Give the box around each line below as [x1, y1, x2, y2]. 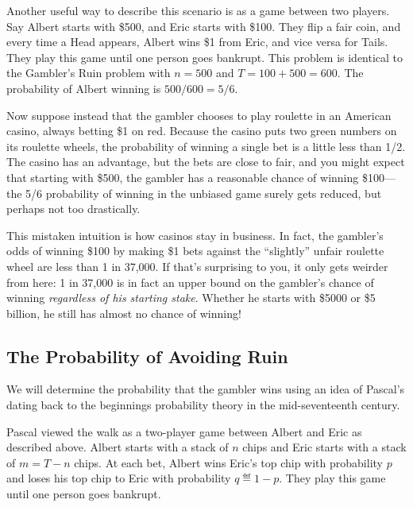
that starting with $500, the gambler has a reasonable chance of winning [6, 168, 359, 185]
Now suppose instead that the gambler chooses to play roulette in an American [6, 106, 392, 123]
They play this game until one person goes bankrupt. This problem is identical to [6, 48, 403, 65]
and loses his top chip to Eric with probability [6, 470, 231, 486]
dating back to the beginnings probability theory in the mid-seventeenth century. [6, 397, 400, 413]
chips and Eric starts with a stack [242, 439, 407, 455]
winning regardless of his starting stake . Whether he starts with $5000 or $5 [6, 289, 376, 306]
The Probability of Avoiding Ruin [6, 343, 288, 368]
